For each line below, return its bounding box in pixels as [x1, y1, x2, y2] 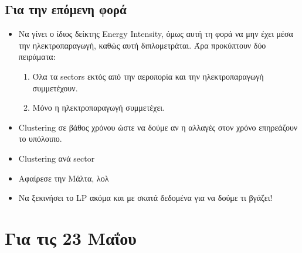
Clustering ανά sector [18, 152, 95, 164]
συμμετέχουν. [32, 81, 78, 94]
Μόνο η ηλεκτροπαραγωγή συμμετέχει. [32, 101, 165, 114]
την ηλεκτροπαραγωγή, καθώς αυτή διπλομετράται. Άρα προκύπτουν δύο [18, 39, 266, 51]
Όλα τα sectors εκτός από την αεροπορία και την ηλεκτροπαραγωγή [32, 70, 264, 82]
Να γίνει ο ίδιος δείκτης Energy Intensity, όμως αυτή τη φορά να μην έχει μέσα [18, 28, 293, 40]
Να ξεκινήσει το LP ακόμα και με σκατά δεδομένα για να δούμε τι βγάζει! [18, 192, 273, 204]
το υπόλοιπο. [18, 132, 62, 145]
